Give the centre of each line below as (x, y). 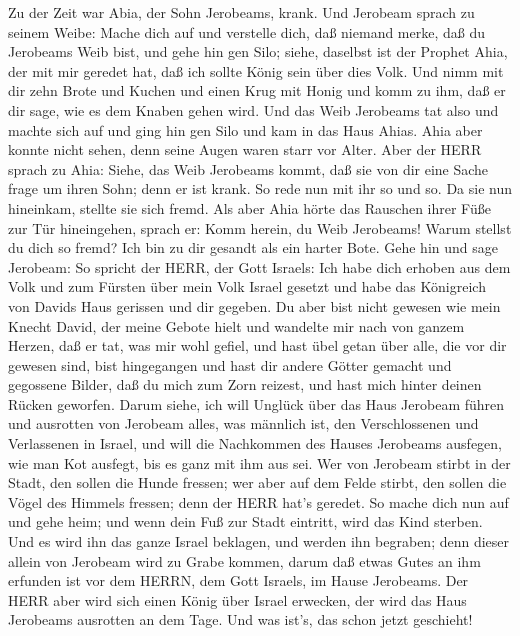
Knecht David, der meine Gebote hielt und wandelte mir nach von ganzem (236, 325)
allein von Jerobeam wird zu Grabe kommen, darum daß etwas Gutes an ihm (244, 560)
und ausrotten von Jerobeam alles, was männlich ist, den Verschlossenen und (243, 423)
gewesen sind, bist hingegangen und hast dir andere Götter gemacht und (230, 364)
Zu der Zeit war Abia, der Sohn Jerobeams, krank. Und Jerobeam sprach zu (241, 12)
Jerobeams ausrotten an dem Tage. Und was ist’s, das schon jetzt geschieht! (240, 619)
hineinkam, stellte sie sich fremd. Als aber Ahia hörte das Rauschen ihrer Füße (249, 207)
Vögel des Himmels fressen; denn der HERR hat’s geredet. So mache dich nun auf (258, 501)
